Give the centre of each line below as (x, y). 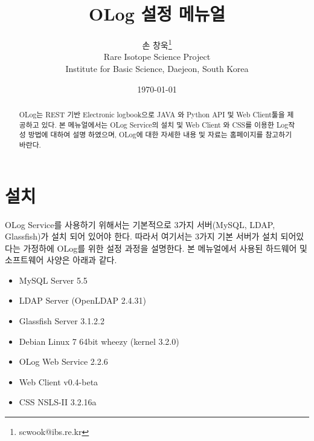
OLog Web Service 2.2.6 (63, 361)
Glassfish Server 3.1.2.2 (62, 321)
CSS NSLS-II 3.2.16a (58, 402)
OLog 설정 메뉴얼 (157, 14)
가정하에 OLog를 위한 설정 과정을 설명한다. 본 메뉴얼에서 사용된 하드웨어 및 (165, 248)
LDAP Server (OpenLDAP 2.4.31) (82, 300)
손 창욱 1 (157, 44)
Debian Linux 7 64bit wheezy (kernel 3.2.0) (99, 341)
